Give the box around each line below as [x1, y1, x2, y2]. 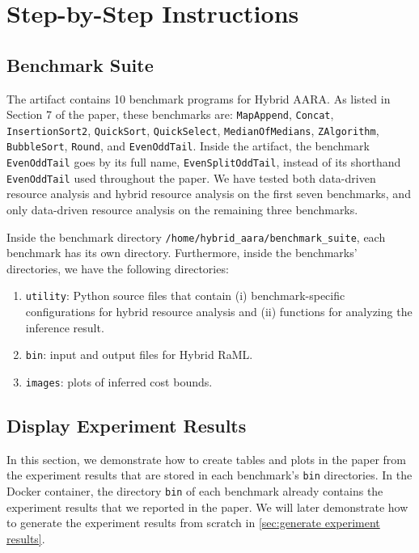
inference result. [25, 319, 104, 336]
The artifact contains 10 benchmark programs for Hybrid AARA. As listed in [6, 90, 391, 107]
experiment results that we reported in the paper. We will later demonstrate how [6, 498, 408, 515]
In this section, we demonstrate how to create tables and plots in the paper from [6, 450, 407, 467]
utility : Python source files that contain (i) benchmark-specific [25, 287, 345, 304]
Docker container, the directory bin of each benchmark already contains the [6, 483, 383, 500]
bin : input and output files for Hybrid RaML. [25, 346, 253, 363]
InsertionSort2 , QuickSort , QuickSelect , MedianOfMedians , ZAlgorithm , [6, 121, 379, 138]
